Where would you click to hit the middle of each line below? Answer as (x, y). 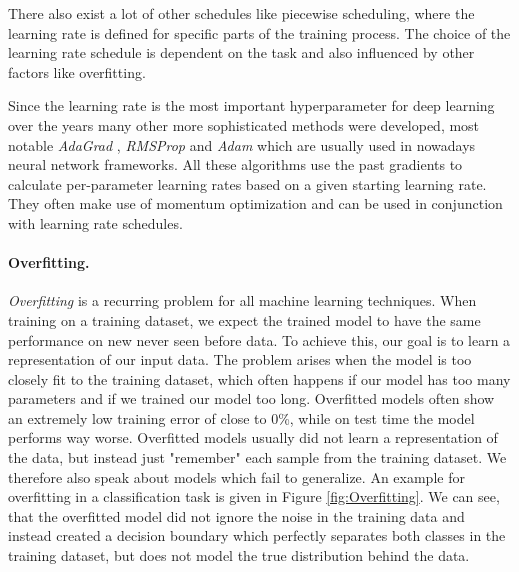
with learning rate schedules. (95, 222)
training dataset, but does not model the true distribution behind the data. (239, 555)
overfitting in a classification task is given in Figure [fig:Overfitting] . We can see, (254, 496)
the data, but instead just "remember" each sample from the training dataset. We (257, 457)
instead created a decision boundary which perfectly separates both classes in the (257, 535)
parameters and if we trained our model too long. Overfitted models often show (251, 398)
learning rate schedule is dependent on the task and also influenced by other (241, 52)
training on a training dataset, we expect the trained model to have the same (244, 319)
